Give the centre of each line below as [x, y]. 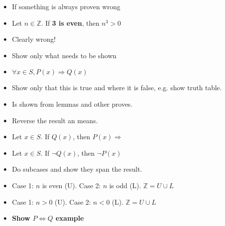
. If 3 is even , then [70, 23]
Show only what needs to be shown [64, 55]
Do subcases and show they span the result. [77, 169]
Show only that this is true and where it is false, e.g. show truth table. [117, 88]
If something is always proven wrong [66, 6]
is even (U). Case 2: [71, 185]
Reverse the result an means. [55, 120]
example [70, 218]
